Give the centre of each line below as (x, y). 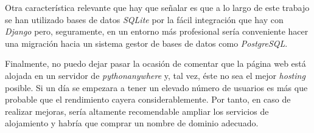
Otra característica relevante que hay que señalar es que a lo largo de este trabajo (157, 7)
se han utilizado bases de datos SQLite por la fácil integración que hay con (144, 19)
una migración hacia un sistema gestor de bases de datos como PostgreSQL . (146, 43)
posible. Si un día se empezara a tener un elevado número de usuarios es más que (156, 87)
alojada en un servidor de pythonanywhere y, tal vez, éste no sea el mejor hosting (155, 75)
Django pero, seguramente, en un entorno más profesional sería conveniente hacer (157, 31)
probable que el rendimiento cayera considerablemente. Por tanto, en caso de (148, 99)
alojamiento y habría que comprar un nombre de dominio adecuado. (132, 123)
